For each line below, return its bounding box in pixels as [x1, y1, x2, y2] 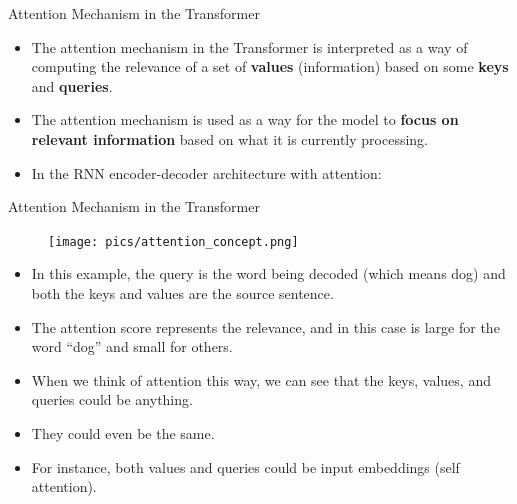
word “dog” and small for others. [31, 336, 233, 357]
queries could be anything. [31, 389, 193, 410]
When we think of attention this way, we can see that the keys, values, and [31, 369, 491, 390]
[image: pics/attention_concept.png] [48, 234, 299, 249]
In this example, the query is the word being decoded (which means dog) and [31, 263, 506, 284]
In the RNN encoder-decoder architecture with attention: [31, 162, 382, 183]
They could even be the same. [31, 422, 215, 443]
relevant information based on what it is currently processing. [31, 128, 428, 149]
